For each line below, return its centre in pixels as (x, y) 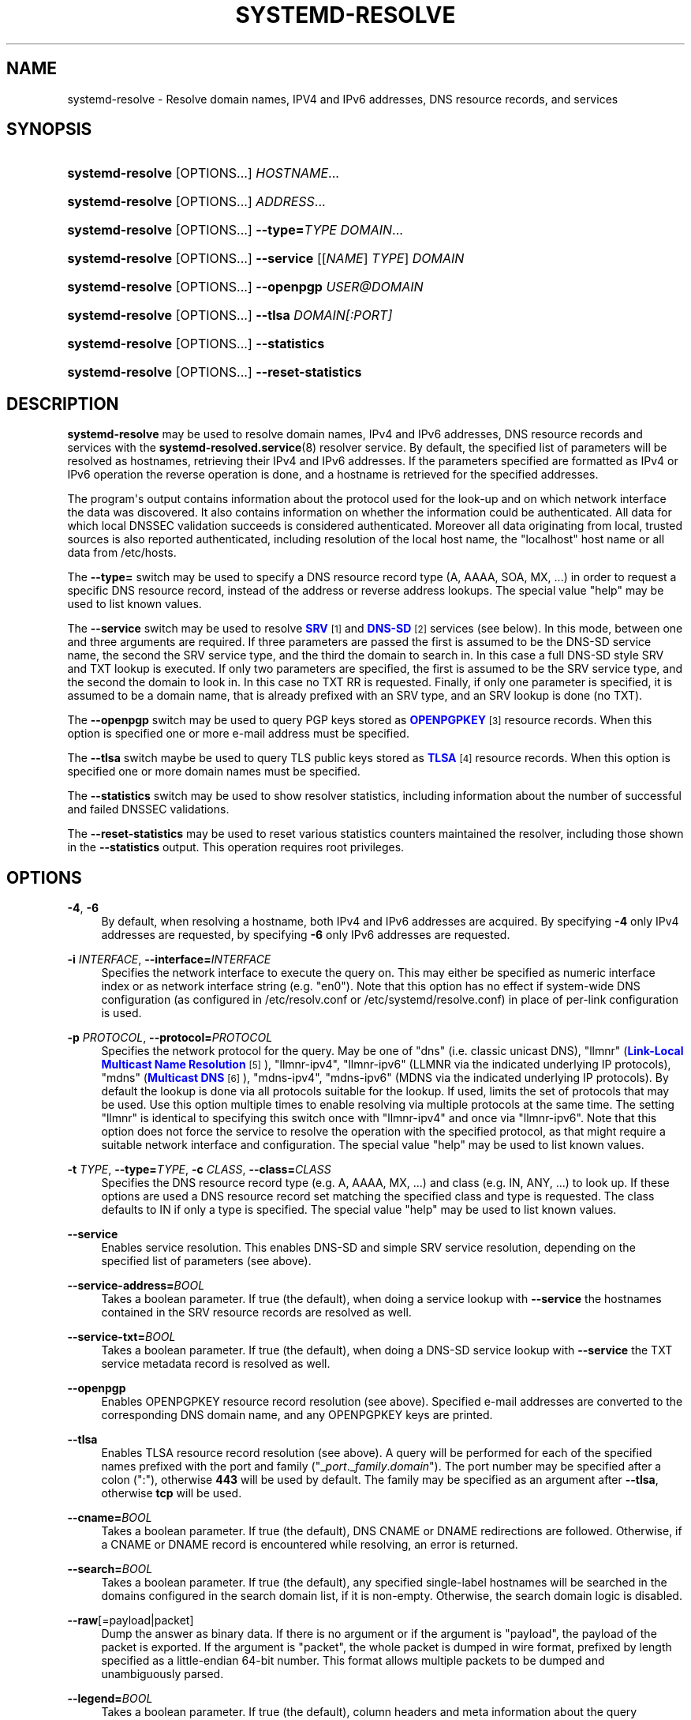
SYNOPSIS (49, 130)
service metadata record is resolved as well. (216, 1364)
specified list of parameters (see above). (206, 1261)
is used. (121, 1013)
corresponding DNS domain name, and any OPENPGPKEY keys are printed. (297, 1415)
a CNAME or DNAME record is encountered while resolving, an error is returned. (310, 1545)
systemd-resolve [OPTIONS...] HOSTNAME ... (203, 173)
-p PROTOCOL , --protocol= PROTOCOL (170, 1038)
